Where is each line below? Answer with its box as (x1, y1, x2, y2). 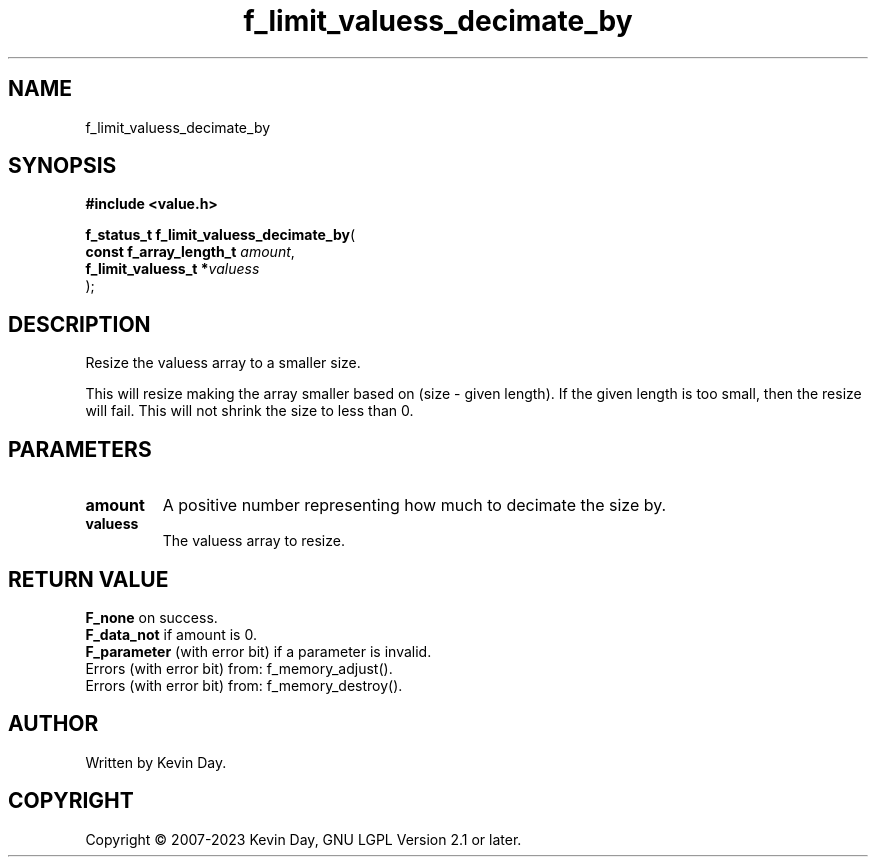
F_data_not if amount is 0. (85, 625, 257, 643)
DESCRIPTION (8, 311, 151, 337)
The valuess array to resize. (162, 532, 345, 550)
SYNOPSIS (8, 153, 117, 179)
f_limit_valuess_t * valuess (85, 260, 260, 278)
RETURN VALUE (8, 566, 169, 592)
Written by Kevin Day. (85, 753, 227, 771)
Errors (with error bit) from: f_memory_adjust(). (85, 659, 393, 677)
